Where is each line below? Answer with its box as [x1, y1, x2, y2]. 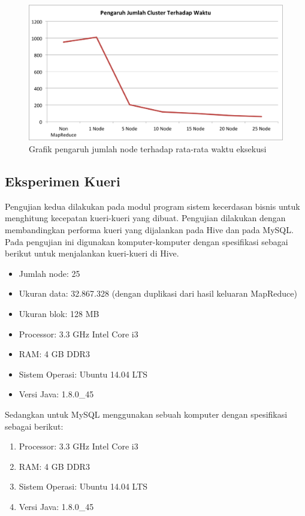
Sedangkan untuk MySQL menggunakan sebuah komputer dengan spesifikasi [5, 408, 288, 420]
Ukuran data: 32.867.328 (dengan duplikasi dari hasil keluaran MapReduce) [19, 287, 297, 300]
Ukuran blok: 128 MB [19, 307, 99, 320]
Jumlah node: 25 [19, 267, 80, 279]
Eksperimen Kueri [5, 172, 120, 191]
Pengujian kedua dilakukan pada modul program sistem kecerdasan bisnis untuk [5, 200, 300, 212]
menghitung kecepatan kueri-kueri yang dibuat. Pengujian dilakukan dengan [5, 212, 286, 224]
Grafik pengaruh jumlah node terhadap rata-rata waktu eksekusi [29, 143, 267, 155]
